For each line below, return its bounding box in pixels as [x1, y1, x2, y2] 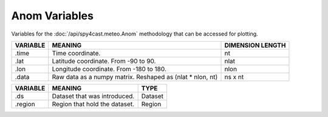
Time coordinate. [52, 49, 101, 57]
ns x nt [224, 72, 244, 81]
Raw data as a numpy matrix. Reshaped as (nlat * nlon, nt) [52, 72, 218, 81]
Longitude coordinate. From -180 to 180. [52, 65, 167, 73]
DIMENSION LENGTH [224, 41, 286, 49]
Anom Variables [11, 9, 94, 22]
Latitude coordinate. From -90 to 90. [52, 57, 156, 65]
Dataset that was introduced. [52, 92, 135, 100]
